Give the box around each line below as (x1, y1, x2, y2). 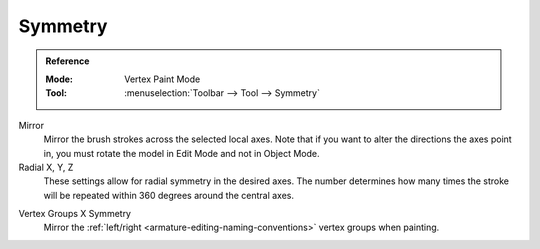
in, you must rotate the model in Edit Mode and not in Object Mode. (43, 147, 320, 159)
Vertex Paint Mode (124, 73, 201, 85)
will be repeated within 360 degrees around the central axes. (43, 189, 295, 201)
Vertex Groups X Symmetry (18, 208, 132, 220)
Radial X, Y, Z (18, 161, 74, 173)
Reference (45, 55, 90, 67)
